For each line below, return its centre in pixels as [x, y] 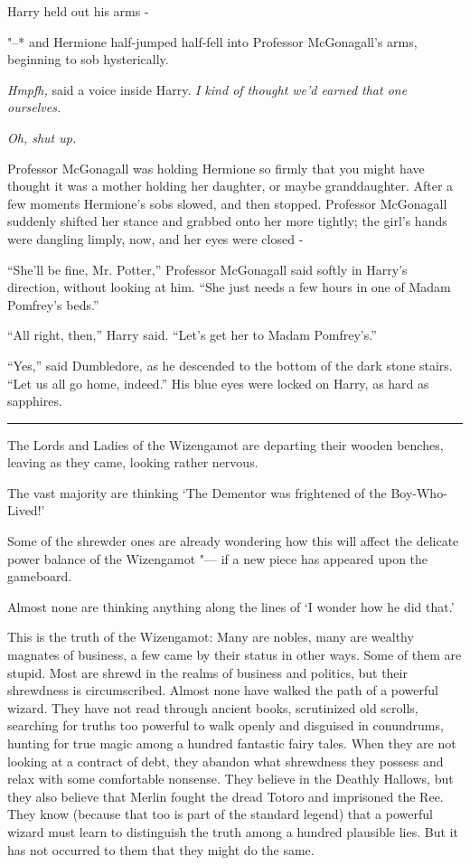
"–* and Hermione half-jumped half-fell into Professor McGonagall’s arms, [212, 41]
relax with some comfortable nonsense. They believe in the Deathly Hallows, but [230, 779]
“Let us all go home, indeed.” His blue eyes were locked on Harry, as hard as [218, 383]
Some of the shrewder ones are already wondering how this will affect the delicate [233, 541]
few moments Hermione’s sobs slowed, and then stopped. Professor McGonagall [227, 203]
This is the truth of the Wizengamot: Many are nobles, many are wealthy [211, 637]
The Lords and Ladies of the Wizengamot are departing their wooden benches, [226, 444]
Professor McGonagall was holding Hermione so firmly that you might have [216, 168]
